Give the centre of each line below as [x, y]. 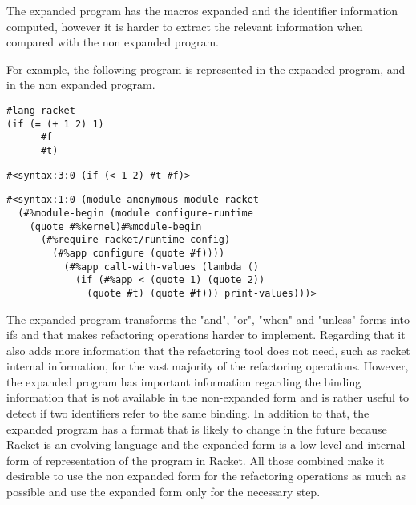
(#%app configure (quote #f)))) [139, 253]
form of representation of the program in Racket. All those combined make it [196, 460]
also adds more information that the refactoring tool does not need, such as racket [208, 350]
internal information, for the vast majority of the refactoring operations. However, [208, 366]
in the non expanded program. [81, 85]
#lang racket [41, 110]
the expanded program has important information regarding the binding [184, 381]
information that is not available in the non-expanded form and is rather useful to [208, 397]
